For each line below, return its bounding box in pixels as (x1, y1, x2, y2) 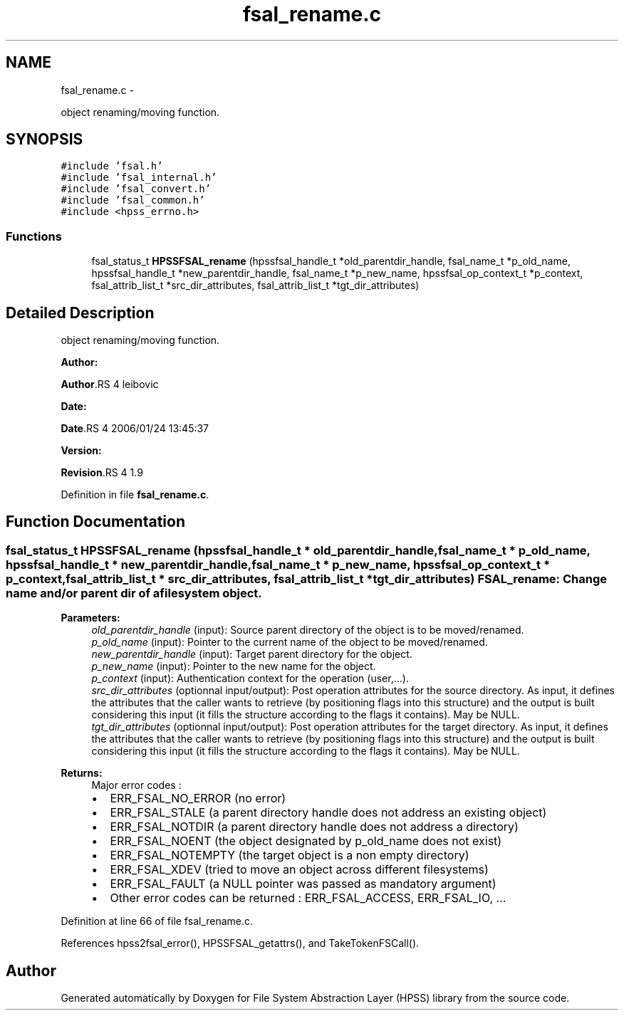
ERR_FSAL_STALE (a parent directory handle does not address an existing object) (110, 805, 547, 820)
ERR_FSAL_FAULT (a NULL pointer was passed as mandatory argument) (110, 876, 496, 891)
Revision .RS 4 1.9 (61, 466, 143, 479)
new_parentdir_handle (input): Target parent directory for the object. (91, 648, 412, 661)
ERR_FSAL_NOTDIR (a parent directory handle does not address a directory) (110, 819, 519, 834)
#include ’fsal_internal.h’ (61, 172, 217, 184)
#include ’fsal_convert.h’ (61, 183, 212, 195)
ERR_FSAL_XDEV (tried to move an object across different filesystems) (110, 862, 489, 877)
